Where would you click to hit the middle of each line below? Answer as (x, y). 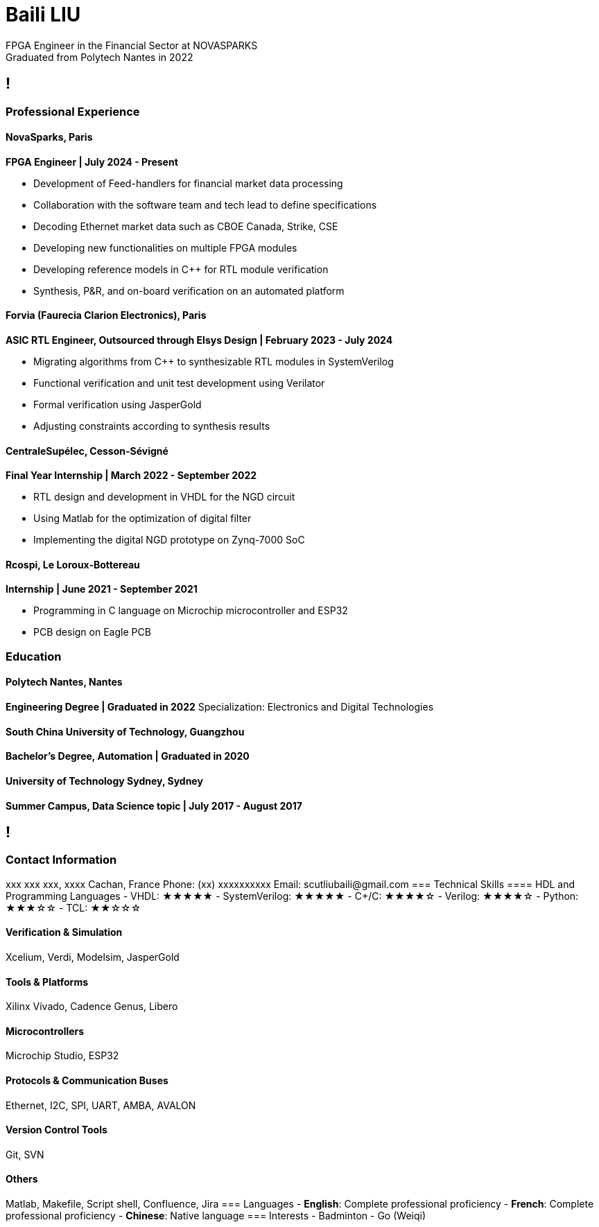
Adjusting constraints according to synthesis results (152, 426)
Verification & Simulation (64, 932)
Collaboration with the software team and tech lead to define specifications (205, 204)
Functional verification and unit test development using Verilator (179, 383)
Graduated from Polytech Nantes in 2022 (99, 57)
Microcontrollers (45, 1031)
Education (34, 656)
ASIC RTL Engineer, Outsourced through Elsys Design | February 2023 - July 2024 (199, 340)
